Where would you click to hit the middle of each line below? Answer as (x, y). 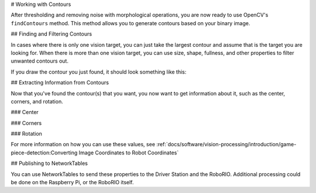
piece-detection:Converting (44, 153)
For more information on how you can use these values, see (83, 144)
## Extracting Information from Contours (60, 82)
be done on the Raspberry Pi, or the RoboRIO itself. (72, 182)
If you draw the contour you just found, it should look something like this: (99, 72)
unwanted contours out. (39, 61)
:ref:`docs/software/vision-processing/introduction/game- (226, 144)
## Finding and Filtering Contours (51, 34)
